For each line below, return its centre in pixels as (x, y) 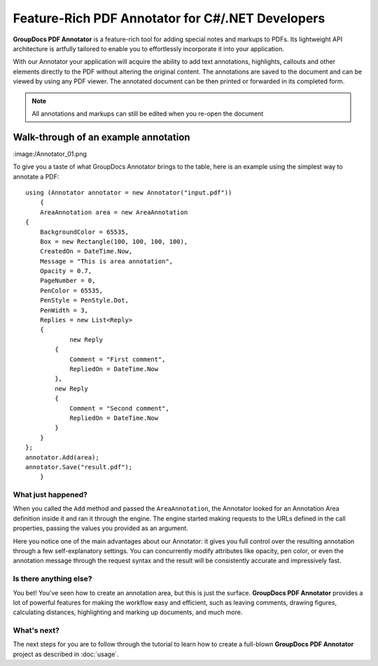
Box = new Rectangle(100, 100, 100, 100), (114, 241)
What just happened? (50, 495)
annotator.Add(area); (62, 457)
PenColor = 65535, (71, 290)
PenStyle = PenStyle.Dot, (84, 300)
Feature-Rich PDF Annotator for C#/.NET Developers (169, 18)
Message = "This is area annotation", (106, 261)
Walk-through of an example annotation (101, 137)
